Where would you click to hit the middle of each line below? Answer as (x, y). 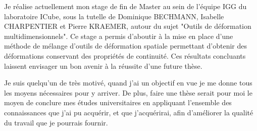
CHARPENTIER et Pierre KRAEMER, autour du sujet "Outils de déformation (128, 26)
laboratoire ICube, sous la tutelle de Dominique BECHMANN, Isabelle (114, 16)
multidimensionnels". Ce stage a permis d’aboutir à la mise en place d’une (119, 36)
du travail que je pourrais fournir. (56, 122)
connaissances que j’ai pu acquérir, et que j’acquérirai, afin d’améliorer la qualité (129, 112)
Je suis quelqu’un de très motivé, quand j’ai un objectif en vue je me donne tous (128, 83)
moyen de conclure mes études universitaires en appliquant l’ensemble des (118, 102)
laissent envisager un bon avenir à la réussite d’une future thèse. (103, 65)
